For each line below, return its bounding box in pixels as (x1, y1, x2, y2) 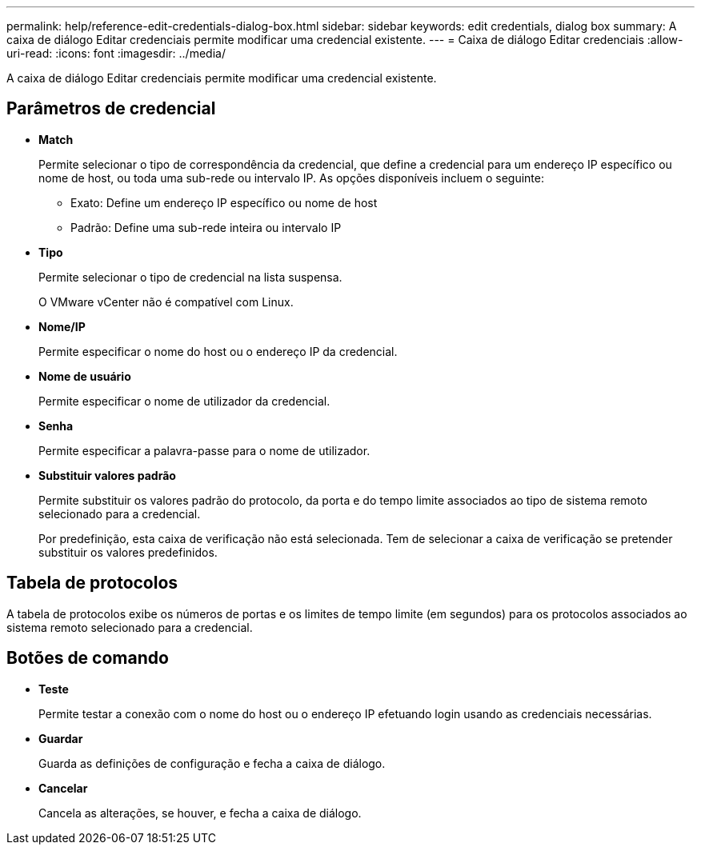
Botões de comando (6, 648, 169, 669)
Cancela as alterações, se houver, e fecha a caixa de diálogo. (38, 805, 362, 820)
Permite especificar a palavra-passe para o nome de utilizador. (38, 443, 371, 457)
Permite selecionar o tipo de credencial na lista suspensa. (38, 270, 342, 284)
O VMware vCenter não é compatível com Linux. (38, 294, 294, 309)
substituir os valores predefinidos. (38, 545, 218, 559)
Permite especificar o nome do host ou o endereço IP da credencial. (38, 344, 398, 358)
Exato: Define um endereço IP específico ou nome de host (70, 195, 378, 210)
